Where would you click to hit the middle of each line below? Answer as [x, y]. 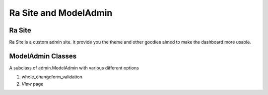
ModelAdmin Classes [43, 56]
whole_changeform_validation [52, 77]
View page [33, 84]
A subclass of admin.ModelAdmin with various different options [74, 68]
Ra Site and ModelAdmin [61, 13]
